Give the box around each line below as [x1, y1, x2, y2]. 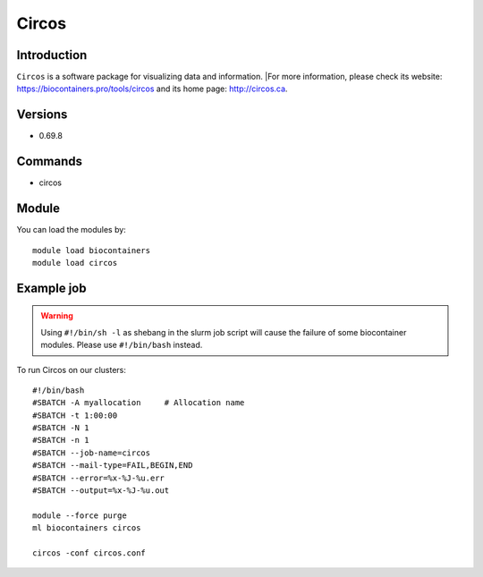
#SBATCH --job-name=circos [32, 447, 151, 458]
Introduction [16, 47, 88, 63]
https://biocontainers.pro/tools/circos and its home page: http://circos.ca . [16, 83, 288, 94]
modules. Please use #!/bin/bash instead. [40, 340, 203, 351]
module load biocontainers [32, 245, 151, 255]
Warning [40, 310, 73, 321]
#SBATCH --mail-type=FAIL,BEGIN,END [32, 461, 193, 471]
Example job [16, 280, 87, 295]
